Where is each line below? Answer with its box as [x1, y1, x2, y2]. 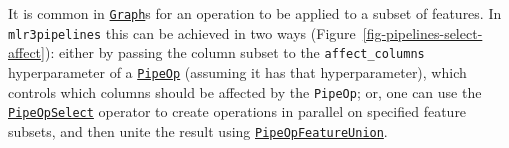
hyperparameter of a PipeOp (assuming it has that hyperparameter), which [8, 61, 467, 82]
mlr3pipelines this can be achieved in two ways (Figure [8, 22, 356, 43]
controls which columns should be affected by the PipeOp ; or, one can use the [8, 81, 482, 102]
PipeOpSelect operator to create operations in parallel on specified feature [8, 101, 467, 122]
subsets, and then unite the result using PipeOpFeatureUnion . [8, 120, 388, 141]
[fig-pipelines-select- [362, 22, 483, 43]
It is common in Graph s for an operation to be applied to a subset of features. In [8, 3, 502, 23]
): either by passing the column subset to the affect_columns [44, 42, 425, 63]
